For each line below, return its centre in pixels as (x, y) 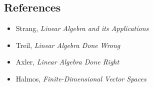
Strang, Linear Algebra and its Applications (82, 28)
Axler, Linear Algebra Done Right (67, 62)
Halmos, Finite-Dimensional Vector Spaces (81, 78)
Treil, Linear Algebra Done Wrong (68, 45)
